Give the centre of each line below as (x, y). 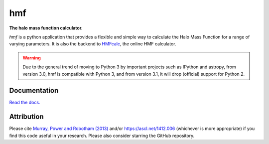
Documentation (34, 90)
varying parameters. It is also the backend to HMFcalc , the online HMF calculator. (93, 44)
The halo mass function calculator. (46, 28)
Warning (32, 58)
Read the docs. (25, 103)
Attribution (27, 117)
